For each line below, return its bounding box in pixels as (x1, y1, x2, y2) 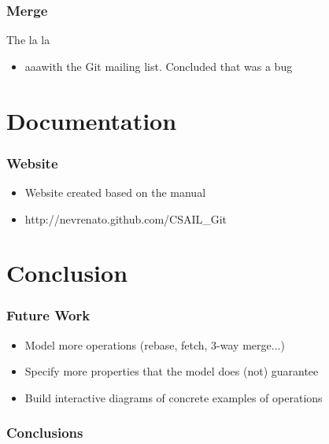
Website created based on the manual (24, 184, 206, 200)
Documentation (6, 104, 177, 136)
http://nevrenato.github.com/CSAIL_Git (24, 210, 227, 227)
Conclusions (6, 423, 83, 442)
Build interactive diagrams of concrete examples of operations (24, 389, 323, 405)
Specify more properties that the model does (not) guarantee (24, 363, 319, 379)
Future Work (6, 305, 91, 325)
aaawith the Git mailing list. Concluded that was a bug (24, 57, 293, 74)
